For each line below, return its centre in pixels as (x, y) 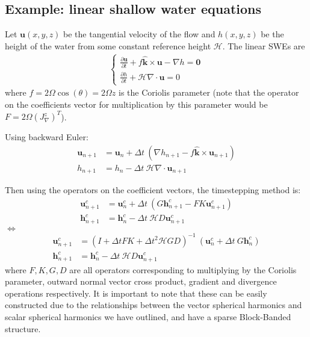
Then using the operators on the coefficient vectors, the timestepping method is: (153, 190)
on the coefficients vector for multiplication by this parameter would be (136, 104)
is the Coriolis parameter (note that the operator (209, 92)
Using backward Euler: (47, 137)
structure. (23, 328)
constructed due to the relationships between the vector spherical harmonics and (153, 305)
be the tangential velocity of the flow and (139, 34)
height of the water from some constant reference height (108, 45)
